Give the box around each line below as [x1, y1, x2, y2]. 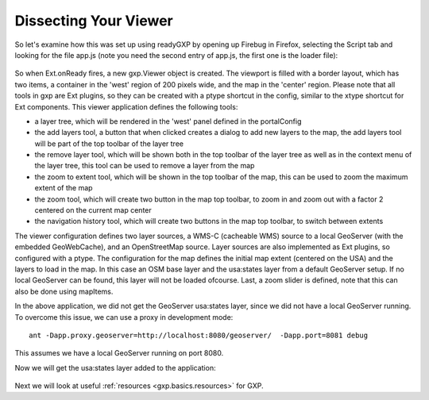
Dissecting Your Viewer [14, 12, 174, 29]
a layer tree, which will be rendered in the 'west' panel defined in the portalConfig [34, 116, 302, 126]
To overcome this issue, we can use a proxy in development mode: [14, 312, 234, 321]
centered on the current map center [34, 206, 153, 215]
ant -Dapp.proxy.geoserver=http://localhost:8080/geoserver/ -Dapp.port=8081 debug [29, 330, 369, 340]
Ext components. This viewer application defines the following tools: [14, 102, 238, 111]
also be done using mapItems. [14, 287, 114, 296]
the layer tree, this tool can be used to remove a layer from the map [34, 161, 255, 171]
